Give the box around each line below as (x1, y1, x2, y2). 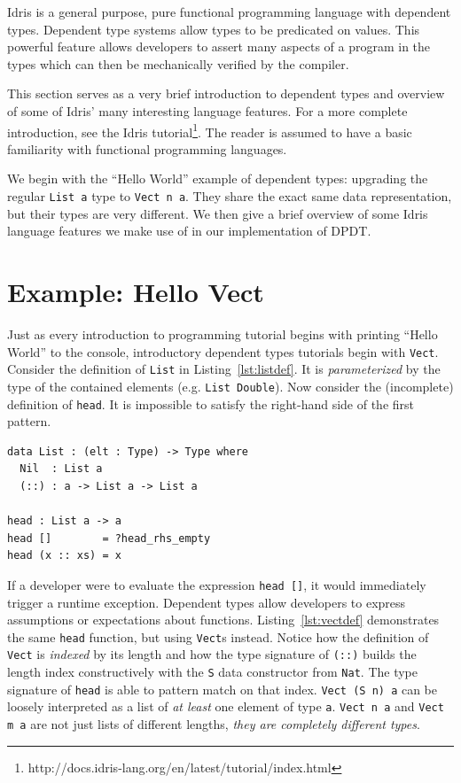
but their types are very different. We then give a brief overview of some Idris (7, 204, 428, 222)
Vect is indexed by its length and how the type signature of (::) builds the (7, 645, 417, 663)
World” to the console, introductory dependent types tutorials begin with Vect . (7, 342, 439, 360)
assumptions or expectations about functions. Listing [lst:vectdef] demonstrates (7, 610, 440, 629)
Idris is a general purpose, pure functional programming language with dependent (7, 3, 451, 20)
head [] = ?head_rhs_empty (7, 531, 211, 545)
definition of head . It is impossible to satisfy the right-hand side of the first (7, 394, 415, 413)
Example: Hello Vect (7, 274, 264, 310)
